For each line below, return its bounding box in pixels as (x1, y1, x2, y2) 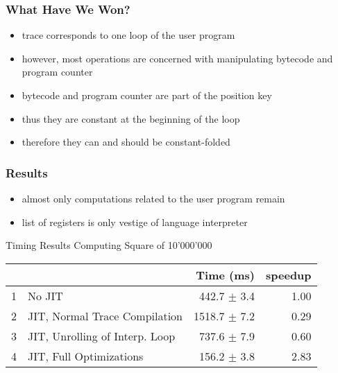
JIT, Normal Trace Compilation (28, 307, 183, 324)
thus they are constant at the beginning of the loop (22, 111, 240, 125)
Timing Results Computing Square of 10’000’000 (6, 238, 212, 252)
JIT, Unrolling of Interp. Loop (28, 327, 176, 344)
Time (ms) (196, 266, 255, 283)
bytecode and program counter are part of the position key (22, 88, 272, 102)
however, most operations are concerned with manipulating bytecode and (22, 51, 333, 65)
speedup (266, 266, 312, 283)
